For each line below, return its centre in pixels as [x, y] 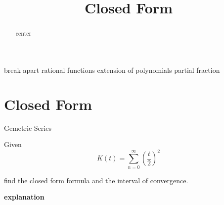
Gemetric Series [28, 128]
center [23, 33]
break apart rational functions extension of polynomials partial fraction [112, 70]
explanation [24, 197]
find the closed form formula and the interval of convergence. [96, 180]
